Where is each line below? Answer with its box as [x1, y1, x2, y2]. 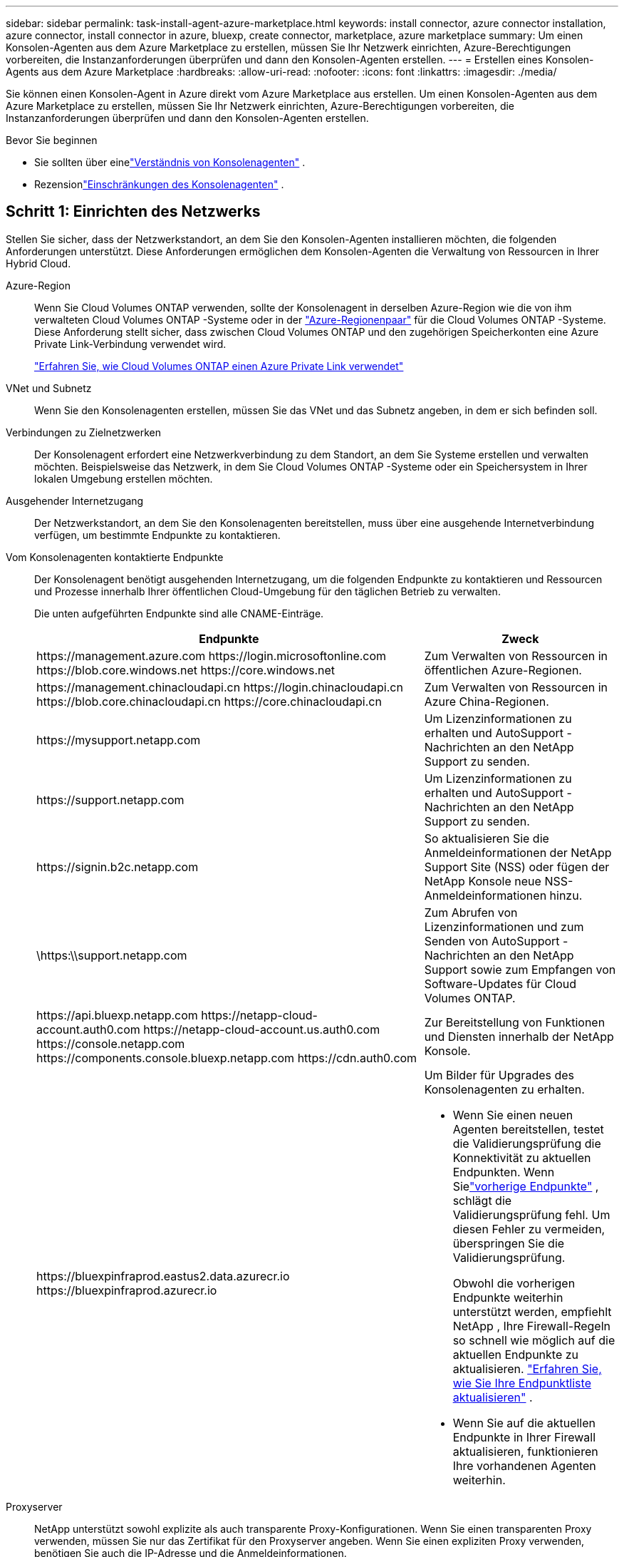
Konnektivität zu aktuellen [452, 1150, 591, 1165]
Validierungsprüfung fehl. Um [452, 1207, 610, 1222]
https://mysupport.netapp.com [36, 732, 201, 747]
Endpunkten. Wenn [452, 1164, 555, 1179]
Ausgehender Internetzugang [6, 494, 144, 507]
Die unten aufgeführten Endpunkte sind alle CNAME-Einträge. [34, 607, 324, 620]
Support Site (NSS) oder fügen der [424, 859, 610, 874]
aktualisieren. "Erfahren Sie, [452, 1361, 602, 1376]
